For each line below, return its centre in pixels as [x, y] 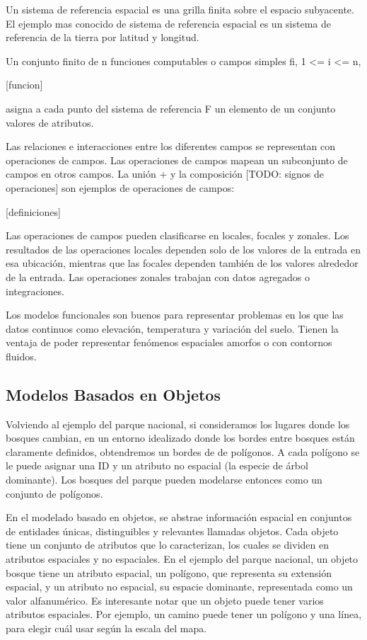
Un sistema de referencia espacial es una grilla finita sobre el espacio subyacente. [180, 9]
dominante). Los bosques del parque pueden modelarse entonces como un [164, 480]
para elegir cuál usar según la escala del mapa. [106, 628]
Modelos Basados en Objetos [113, 394]
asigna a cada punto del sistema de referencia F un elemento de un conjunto [171, 108]
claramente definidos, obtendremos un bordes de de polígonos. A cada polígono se [183, 451]
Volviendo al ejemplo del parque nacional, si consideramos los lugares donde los [178, 424]
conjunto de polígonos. [54, 493]
